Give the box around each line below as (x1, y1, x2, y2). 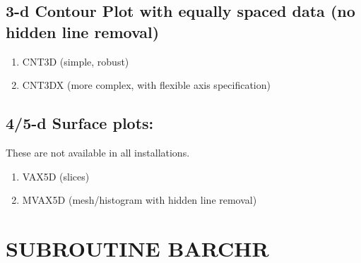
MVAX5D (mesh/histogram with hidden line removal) (22, 192, 257, 207)
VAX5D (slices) (22, 169, 90, 183)
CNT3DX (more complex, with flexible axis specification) (22, 78, 271, 92)
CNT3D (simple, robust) (22, 54, 129, 68)
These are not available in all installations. (6, 145, 190, 159)
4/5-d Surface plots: (6, 112, 154, 134)
